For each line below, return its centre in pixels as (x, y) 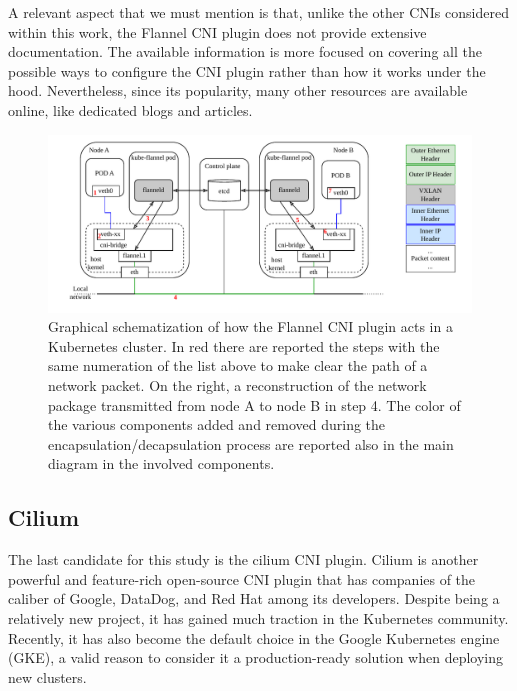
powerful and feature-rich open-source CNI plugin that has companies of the (242, 578)
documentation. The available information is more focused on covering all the (245, 51)
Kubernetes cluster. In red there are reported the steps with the (244, 345)
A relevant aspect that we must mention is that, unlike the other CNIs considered (258, 12)
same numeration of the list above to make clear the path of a (238, 365)
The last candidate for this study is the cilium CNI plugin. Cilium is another (243, 559)
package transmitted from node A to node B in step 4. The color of (254, 404)
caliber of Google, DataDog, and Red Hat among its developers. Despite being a (254, 598)
